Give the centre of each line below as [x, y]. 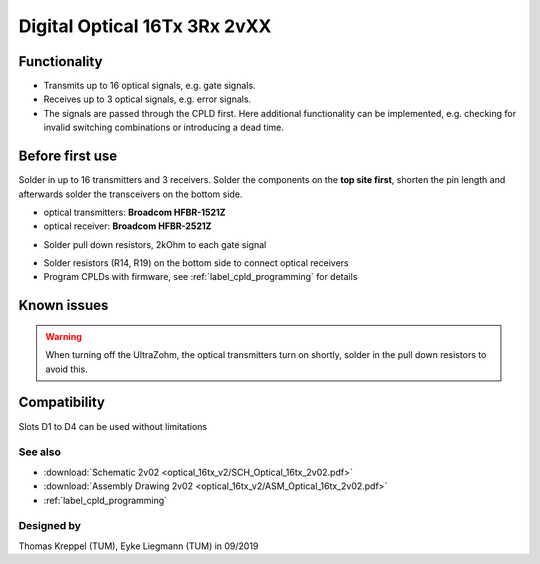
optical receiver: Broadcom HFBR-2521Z [127, 226]
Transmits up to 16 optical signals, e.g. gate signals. [149, 86]
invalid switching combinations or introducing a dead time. [164, 127]
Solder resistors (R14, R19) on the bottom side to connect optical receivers [196, 263]
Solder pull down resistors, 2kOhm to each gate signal [155, 244]
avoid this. [67, 369]
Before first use [68, 156]
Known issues [63, 305]
